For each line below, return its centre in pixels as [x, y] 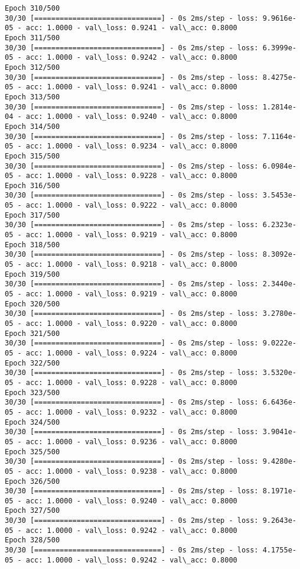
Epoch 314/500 [32, 126]
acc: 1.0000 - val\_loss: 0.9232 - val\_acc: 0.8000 [131, 412]
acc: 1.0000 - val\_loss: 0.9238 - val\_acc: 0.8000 [131, 471]
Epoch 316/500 [32, 185]
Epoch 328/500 [32, 540]
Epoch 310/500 [32, 8]
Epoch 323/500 [32, 392]
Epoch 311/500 [32, 38]
